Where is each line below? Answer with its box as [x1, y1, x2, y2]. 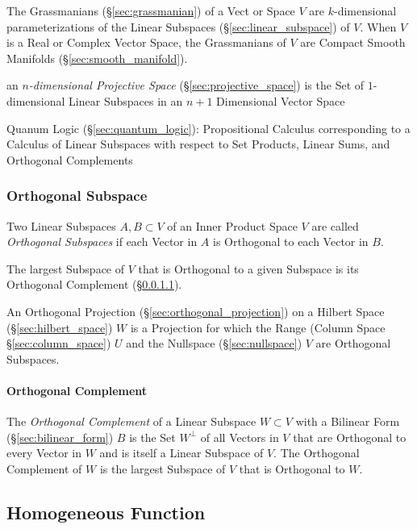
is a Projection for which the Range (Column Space [130, 319, 386, 335]
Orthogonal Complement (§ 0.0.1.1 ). [6, 276, 182, 293]
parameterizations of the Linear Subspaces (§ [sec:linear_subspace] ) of [6, 18, 350, 35]
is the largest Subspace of [99, 460, 226, 477]
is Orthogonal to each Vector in [213, 233, 369, 250]
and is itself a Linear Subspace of [99, 444, 264, 461]
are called [311, 217, 359, 234]
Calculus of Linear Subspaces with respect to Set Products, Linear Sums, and [6, 135, 390, 152]
